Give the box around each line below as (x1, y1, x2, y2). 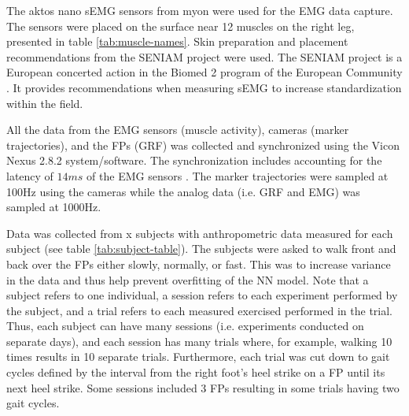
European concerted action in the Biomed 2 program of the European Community (6, 64, 403, 80)
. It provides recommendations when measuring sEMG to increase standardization (6, 79, 402, 95)
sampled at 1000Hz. (6, 199, 101, 215)
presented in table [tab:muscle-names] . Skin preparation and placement (6, 33, 348, 50)
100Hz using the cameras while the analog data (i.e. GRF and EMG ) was (6, 183, 360, 199)
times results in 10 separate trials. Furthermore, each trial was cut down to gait (6, 348, 390, 365)
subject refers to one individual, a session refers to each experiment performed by (6, 287, 398, 303)
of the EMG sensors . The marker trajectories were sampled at (87, 167, 389, 184)
